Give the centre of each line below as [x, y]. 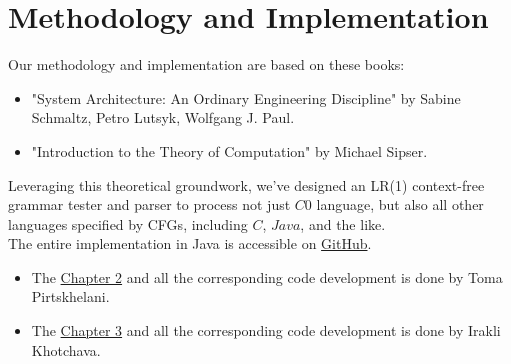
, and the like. [343, 223]
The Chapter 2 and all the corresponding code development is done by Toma [267, 276]
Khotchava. [66, 349]
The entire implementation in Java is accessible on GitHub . [190, 243]
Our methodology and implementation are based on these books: [206, 64]
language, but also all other [400, 204]
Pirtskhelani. [70, 296]
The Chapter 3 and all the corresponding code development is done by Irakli [266, 330]
